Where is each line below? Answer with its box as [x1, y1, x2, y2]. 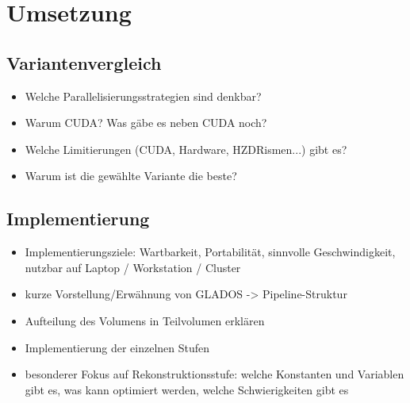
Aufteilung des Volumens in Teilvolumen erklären [25, 312, 265, 328]
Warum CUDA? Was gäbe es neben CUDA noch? [25, 114, 267, 131]
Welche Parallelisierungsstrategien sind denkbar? [25, 87, 262, 104]
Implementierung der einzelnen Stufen [25, 339, 210, 355]
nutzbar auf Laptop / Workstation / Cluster [25, 259, 241, 275]
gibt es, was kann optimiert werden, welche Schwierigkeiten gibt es [25, 381, 349, 397]
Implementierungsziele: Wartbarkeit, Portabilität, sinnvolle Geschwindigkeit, [25, 244, 396, 260]
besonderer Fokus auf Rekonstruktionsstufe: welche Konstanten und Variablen [25, 366, 404, 382]
